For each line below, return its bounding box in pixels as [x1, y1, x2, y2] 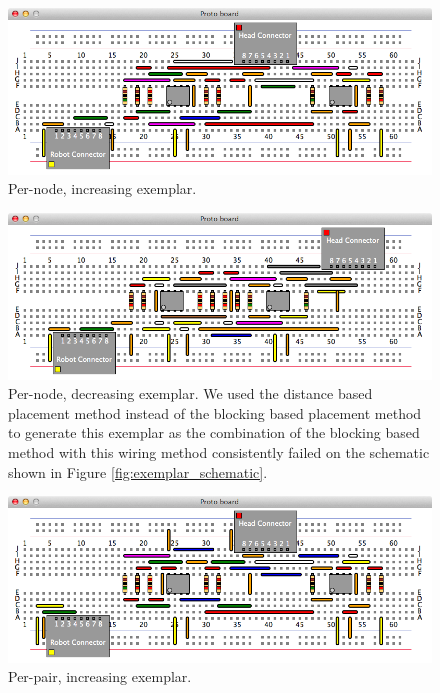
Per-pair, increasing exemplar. [8, 666, 192, 687]
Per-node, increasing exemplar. [8, 178, 197, 199]
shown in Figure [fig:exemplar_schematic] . [8, 461, 268, 482]
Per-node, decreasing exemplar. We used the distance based [8, 383, 373, 404]
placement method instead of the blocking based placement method [8, 402, 422, 423]
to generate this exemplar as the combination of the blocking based [8, 422, 420, 443]
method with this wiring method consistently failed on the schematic [8, 441, 430, 462]
